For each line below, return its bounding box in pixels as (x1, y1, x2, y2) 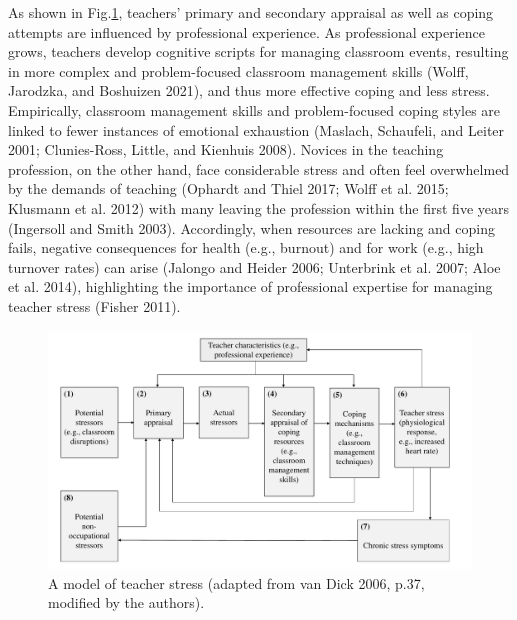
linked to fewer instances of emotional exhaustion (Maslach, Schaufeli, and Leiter (8, 119, 505, 140)
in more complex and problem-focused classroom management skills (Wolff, (8, 60, 469, 81)
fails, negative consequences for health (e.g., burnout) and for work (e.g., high (8, 237, 484, 258)
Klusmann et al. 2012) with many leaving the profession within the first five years (8, 197, 510, 218)
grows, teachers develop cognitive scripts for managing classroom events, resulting (8, 41, 509, 62)
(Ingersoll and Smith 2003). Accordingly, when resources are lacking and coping (8, 217, 495, 238)
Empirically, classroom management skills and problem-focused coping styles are (8, 99, 501, 120)
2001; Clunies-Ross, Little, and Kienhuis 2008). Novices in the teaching (8, 139, 444, 160)
